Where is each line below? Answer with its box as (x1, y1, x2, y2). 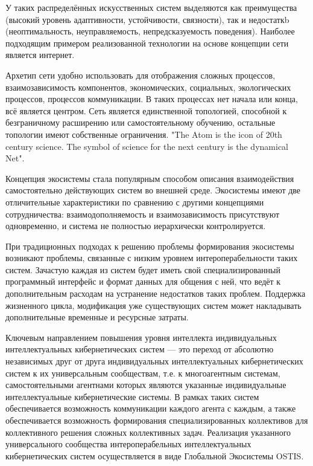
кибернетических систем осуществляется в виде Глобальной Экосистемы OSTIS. (5, 449, 304, 462)
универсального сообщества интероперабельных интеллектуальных (5, 438, 251, 450)
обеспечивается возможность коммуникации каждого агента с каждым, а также (5, 402, 296, 415)
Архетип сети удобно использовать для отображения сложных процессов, (5, 68, 276, 81)
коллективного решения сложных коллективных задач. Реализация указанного (5, 426, 291, 438)
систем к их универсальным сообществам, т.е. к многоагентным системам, (5, 366, 280, 379)
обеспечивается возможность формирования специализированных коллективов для (5, 414, 308, 426)
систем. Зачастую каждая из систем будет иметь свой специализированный (5, 263, 280, 276)
